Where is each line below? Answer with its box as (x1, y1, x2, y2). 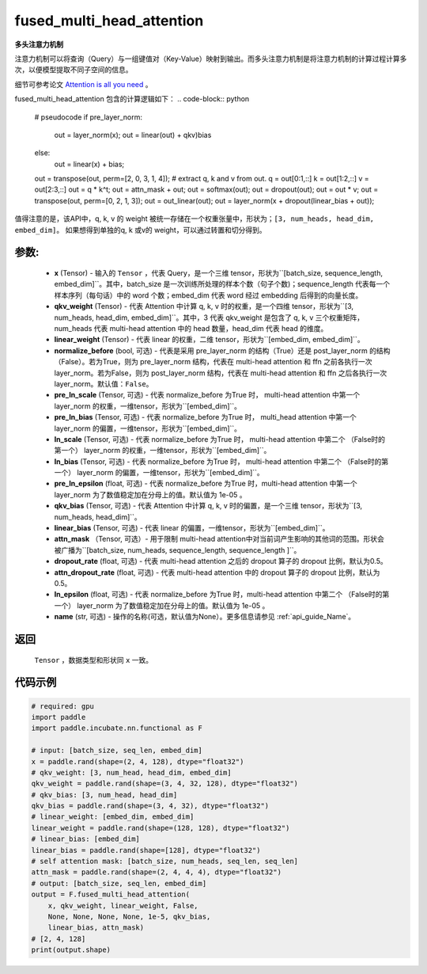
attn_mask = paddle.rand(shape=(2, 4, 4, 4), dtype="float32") (31, 868, 282, 877)
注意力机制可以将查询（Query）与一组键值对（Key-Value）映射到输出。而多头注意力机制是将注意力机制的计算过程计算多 (14, 54, 407, 63)
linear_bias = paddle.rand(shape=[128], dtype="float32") (31, 846, 261, 854)
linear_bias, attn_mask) (47, 923, 145, 932)
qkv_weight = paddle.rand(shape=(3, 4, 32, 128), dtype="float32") (31, 779, 299, 788)
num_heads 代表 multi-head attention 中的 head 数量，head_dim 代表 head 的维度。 (54, 323, 328, 333)
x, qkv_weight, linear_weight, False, (47, 901, 198, 910)
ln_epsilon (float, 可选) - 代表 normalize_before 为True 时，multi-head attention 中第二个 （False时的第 (54, 590, 390, 599)
